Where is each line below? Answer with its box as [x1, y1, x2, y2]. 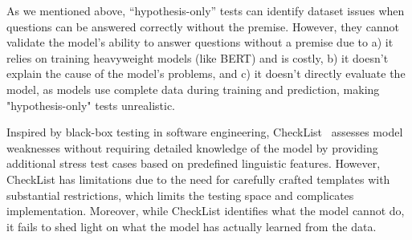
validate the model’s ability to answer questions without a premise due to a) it [6, 34, 394, 51]
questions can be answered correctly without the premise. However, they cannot [6, 18, 399, 35]
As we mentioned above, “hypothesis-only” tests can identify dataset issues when [6, 2, 405, 18]
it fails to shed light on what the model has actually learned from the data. [6, 218, 377, 234]
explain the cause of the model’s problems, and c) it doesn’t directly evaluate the [6, 65, 406, 82]
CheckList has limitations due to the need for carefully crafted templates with [6, 170, 390, 187]
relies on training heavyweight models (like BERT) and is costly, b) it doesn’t [6, 49, 389, 66]
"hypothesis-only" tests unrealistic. [6, 96, 176, 113]
